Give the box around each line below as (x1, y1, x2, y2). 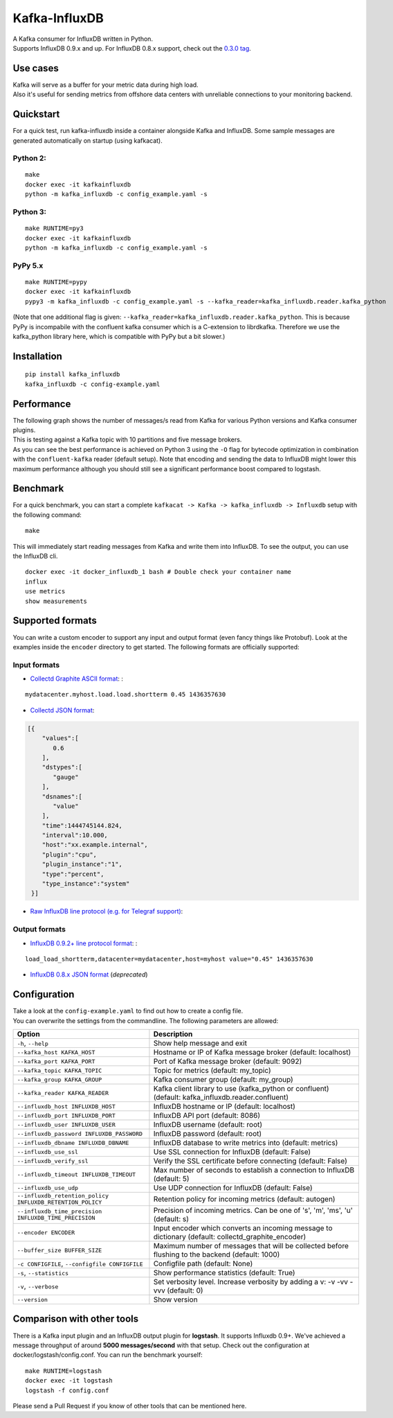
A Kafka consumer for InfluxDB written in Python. (12, 35, 154, 43)
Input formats (12, 660, 60, 669)
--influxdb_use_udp (17, 1184, 79, 1191)
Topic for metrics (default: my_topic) (153, 1066, 271, 1076)
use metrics (25, 588, 66, 595)
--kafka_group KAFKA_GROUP (17, 1076, 102, 1083)
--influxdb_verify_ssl (17, 1157, 89, 1164)
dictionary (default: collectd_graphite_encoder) (153, 1232, 307, 1242)
